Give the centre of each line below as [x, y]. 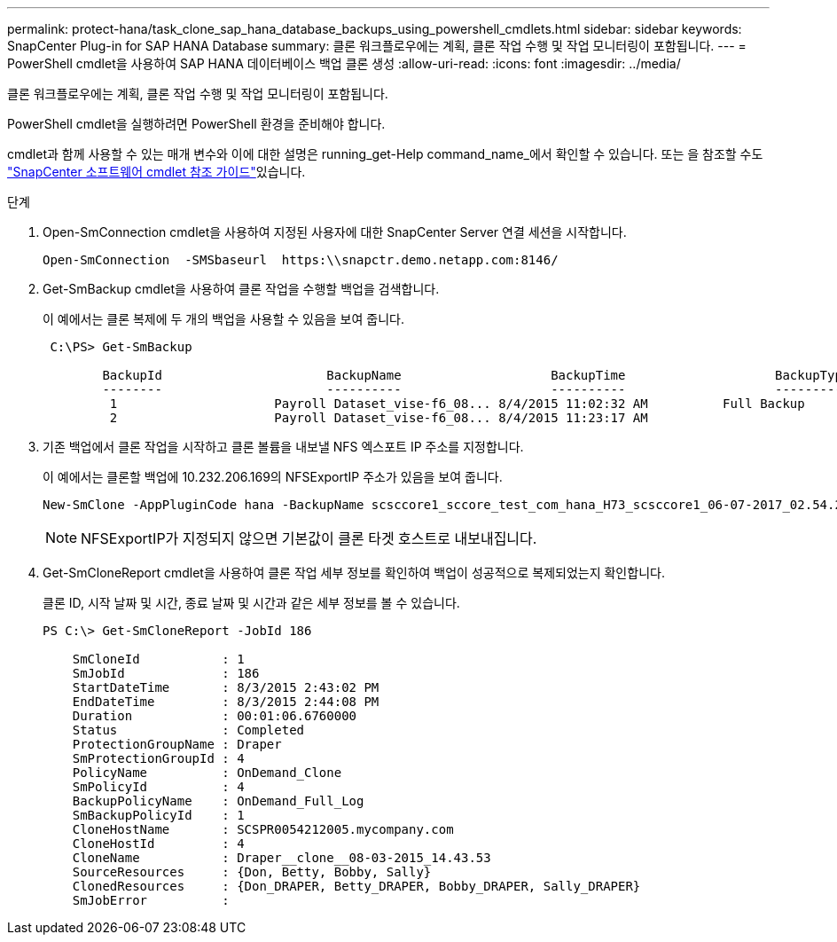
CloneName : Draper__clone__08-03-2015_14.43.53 [282, 858]
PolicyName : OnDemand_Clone [207, 773]
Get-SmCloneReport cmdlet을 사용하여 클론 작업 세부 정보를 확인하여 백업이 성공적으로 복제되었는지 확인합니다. [354, 573]
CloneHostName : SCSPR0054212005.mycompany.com [263, 829]
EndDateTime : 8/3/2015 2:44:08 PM [226, 702]
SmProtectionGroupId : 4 [158, 758]
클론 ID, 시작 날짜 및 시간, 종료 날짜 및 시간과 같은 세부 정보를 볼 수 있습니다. [251, 603]
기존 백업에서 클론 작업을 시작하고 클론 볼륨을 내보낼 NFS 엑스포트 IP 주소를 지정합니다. [283, 447]
